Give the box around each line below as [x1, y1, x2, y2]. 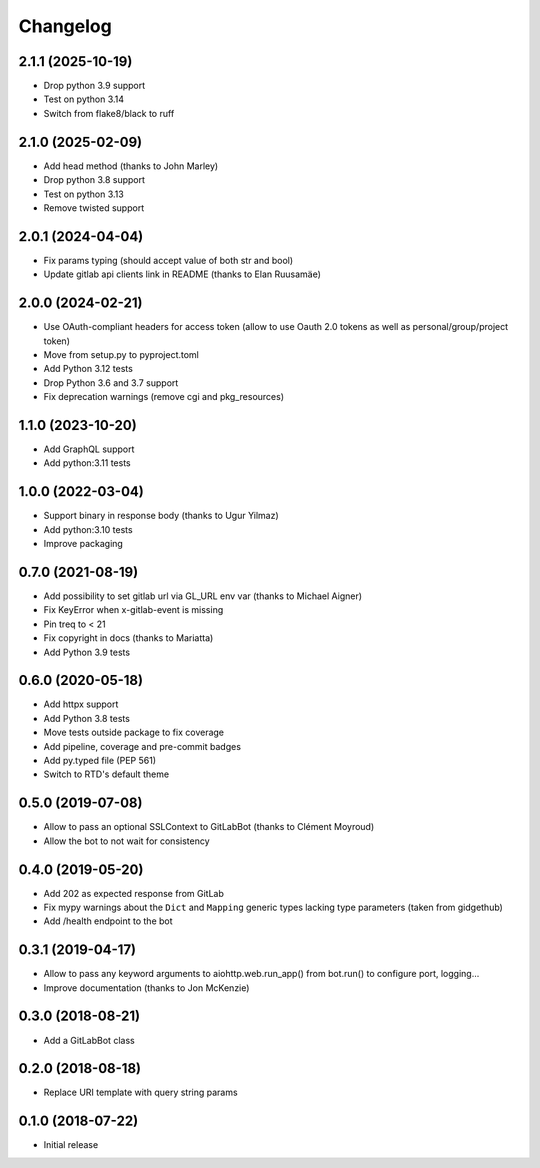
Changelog [18, 15, 112, 37]
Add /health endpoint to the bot [43, 915, 174, 927]
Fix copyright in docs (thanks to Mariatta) [43, 632, 214, 644]
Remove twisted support [43, 201, 145, 214]
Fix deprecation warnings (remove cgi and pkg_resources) [43, 391, 285, 403]
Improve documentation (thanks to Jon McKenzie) [43, 981, 250, 994]
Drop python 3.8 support [43, 174, 145, 186]
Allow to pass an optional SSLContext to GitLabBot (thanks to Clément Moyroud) [43, 821, 375, 833]
